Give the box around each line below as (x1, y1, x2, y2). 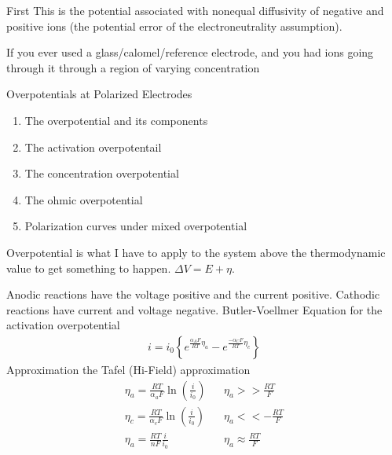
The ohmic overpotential (24, 191, 143, 207)
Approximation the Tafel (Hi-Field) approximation (6, 361, 251, 377)
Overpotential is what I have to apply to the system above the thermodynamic (6, 244, 386, 260)
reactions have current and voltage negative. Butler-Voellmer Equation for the (6, 301, 383, 317)
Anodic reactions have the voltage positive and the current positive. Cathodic (6, 286, 380, 303)
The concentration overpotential (24, 165, 179, 182)
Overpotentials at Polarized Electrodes (6, 86, 192, 102)
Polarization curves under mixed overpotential (24, 218, 247, 234)
